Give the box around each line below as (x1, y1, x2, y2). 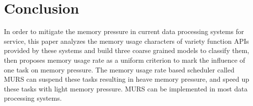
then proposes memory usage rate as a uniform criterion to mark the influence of (4, 54, 245, 65)
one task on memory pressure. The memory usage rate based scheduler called (4, 64, 234, 74)
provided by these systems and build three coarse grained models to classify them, (4, 45, 250, 55)
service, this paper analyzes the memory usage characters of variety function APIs (4, 35, 249, 46)
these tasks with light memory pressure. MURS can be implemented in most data (4, 83, 248, 93)
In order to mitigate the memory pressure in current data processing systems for (4, 26, 244, 36)
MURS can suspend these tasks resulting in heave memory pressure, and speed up (4, 74, 250, 84)
